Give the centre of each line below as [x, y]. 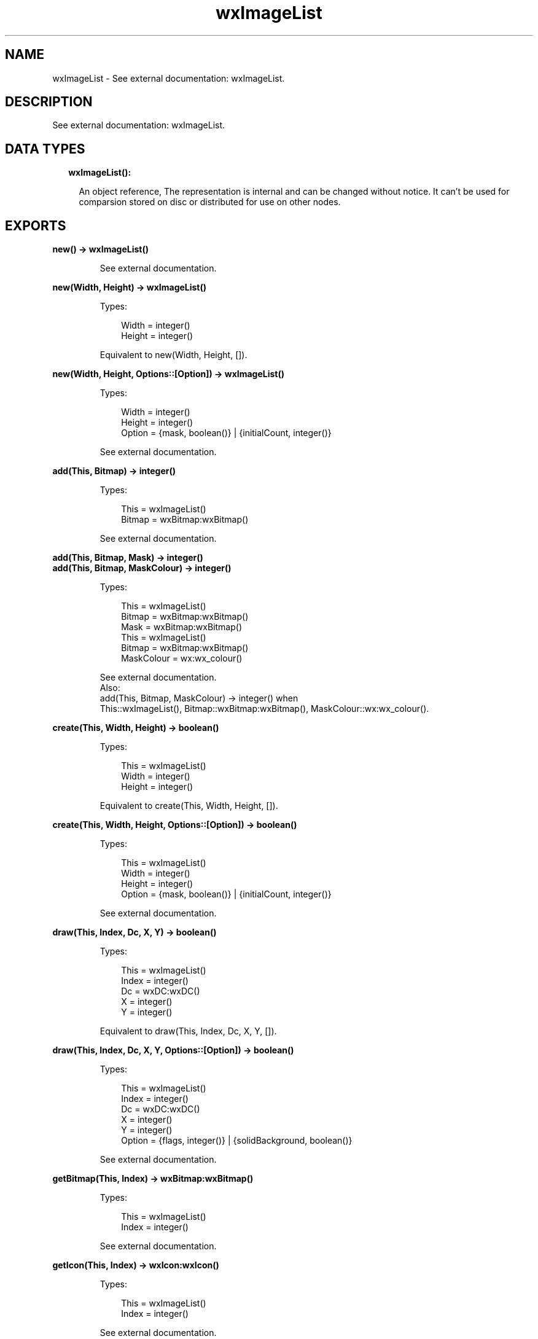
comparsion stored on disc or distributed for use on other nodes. [210, 202]
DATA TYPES [45, 149]
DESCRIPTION [49, 102]
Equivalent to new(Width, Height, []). [173, 355]
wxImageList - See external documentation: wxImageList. [169, 78]
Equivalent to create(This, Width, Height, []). [189, 806]
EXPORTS [36, 225]
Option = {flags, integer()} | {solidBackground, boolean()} [237, 1141]
